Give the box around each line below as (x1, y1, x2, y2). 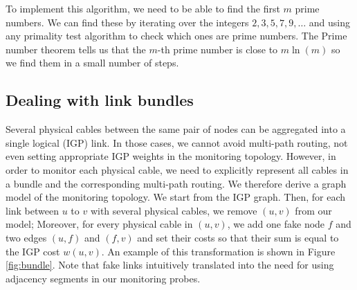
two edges (6, 230, 47, 244)
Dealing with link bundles (6, 89, 194, 111)
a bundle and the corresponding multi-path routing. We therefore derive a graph (6, 176, 347, 190)
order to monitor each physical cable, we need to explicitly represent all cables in (6, 162, 349, 176)
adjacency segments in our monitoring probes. (6, 271, 201, 285)
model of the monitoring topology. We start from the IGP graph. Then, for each (6, 190, 345, 204)
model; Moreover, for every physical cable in (6, 217, 193, 231)
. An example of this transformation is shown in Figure (101, 244, 336, 258)
